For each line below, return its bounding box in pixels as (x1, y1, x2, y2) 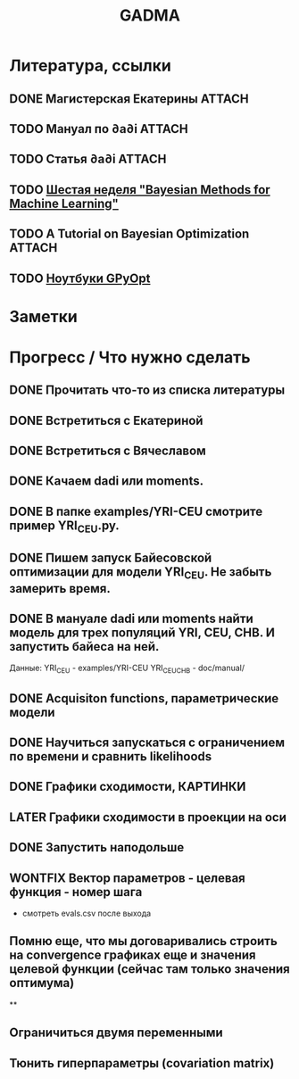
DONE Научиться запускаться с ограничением (9, 735, 286, 751)
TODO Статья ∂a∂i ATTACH (9, 152, 167, 167)
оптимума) (9, 975, 75, 991)
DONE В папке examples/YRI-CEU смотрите (9, 503, 263, 519)
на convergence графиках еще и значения (9, 948, 256, 963)
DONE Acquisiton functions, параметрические (9, 691, 279, 706)
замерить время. (9, 581, 112, 596)
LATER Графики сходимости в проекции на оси (9, 809, 287, 825)
